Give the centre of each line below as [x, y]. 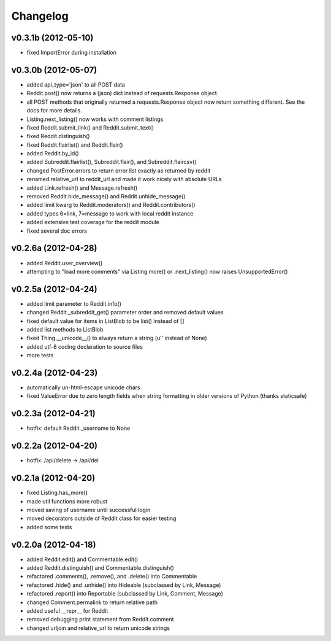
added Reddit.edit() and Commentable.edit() [82, 559]
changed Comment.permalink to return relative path [92, 602]
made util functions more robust [67, 501]
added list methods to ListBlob [65, 329]
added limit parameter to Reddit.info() [74, 303]
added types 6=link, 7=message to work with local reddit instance [110, 213]
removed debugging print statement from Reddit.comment [100, 620]
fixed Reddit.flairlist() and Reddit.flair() [75, 145]
